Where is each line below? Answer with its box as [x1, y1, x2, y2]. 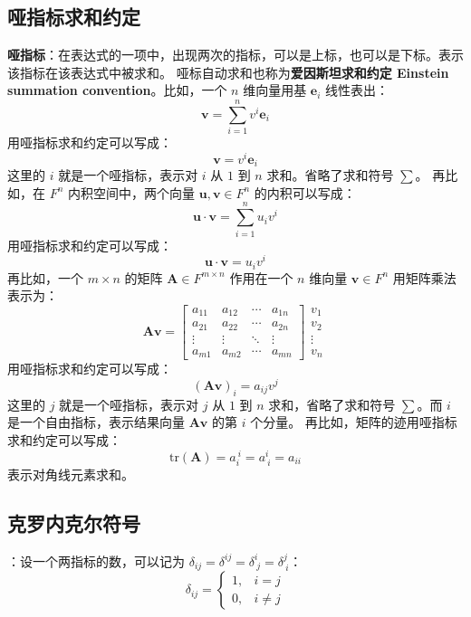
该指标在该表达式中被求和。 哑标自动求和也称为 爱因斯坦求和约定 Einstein [7, 62, 449, 81]
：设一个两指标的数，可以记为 [7, 551, 185, 570]
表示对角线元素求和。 [7, 464, 134, 483]
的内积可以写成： [254, 183, 356, 202]
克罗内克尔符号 [7, 508, 140, 536]
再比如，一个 [7, 268, 83, 287]
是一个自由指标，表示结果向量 [7, 413, 185, 432]
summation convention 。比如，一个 [7, 81, 227, 100]
